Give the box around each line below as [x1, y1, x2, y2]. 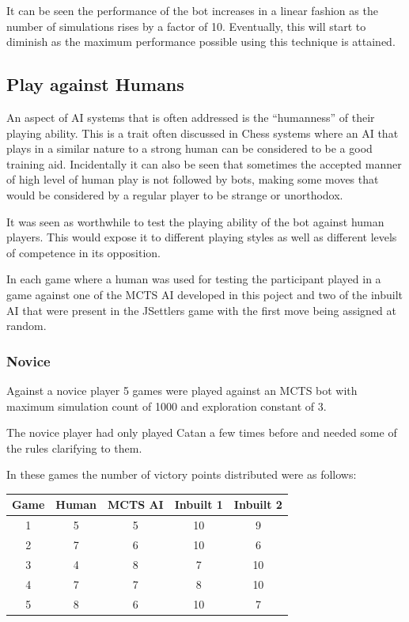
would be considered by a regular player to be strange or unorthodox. [6, 186, 343, 203]
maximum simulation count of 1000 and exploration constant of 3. [6, 397, 327, 414]
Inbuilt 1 [174, 496, 223, 513]
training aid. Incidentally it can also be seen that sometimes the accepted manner [6, 155, 402, 172]
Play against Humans [6, 72, 184, 97]
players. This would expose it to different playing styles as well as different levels [6, 229, 397, 245]
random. [6, 317, 47, 334]
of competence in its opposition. [6, 244, 161, 260]
